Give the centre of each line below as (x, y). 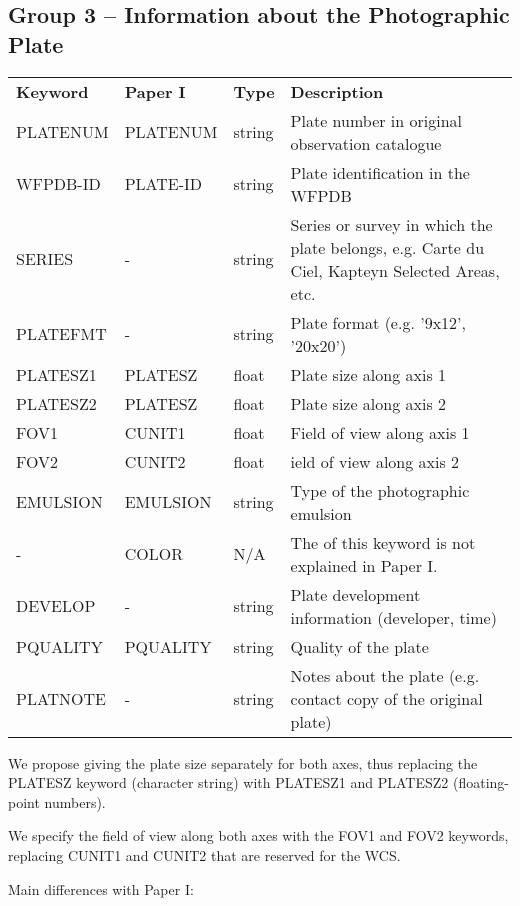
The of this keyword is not (383, 542)
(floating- (480, 782)
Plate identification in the (380, 172)
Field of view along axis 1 (380, 432)
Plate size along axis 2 (368, 403)
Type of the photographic (380, 490)
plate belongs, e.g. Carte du (387, 247)
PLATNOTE (61, 698)
